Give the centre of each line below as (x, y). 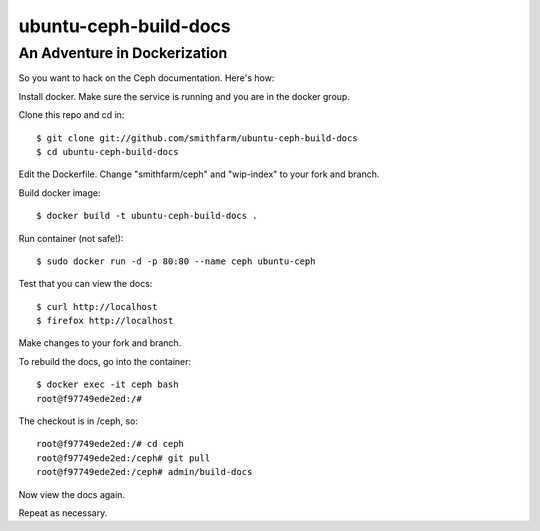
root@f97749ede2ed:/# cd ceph (110, 444)
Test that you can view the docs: (85, 284)
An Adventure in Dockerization (123, 53)
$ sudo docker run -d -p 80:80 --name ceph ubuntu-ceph (176, 261)
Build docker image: (59, 192)
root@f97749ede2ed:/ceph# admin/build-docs (144, 472)
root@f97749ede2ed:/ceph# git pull (123, 458)
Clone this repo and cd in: (71, 115)
